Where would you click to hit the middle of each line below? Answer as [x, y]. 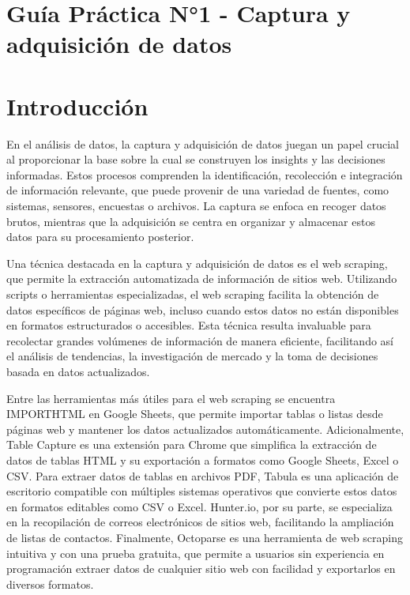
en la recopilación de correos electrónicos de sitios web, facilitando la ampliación [200, 522]
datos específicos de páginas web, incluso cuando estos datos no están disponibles [203, 309]
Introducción [77, 105]
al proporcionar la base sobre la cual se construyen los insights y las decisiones [196, 159]
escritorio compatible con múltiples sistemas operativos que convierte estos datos [202, 491]
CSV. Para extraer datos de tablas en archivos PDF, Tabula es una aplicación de [203, 475]
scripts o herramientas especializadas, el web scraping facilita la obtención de [193, 294]
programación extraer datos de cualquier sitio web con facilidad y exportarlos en [201, 569]
